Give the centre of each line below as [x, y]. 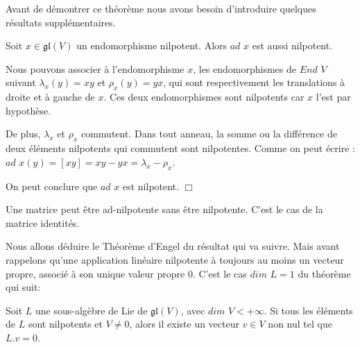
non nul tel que [300, 324]
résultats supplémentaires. [61, 22]
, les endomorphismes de [245, 68]
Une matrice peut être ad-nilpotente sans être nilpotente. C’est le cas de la [164, 209]
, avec [193, 310]
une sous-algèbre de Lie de [92, 310]
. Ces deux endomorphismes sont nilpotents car [204, 97]
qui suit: [23, 287]
